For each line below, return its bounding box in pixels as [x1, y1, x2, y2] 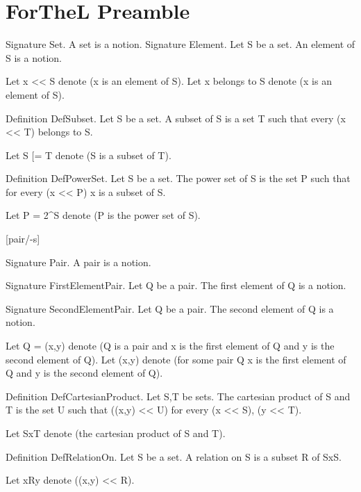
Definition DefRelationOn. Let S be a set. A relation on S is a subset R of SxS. [6, 449, 342, 464]
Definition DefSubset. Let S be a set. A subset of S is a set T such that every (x [6, 110, 346, 125]
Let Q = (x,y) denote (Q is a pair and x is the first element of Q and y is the [6, 338, 335, 353]
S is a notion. [6, 50, 62, 65]
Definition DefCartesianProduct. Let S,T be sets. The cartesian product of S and [6, 388, 351, 403]
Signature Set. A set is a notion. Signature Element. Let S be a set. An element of [6, 37, 355, 51]
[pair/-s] [6, 231, 40, 246]
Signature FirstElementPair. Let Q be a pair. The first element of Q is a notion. [6, 278, 346, 293]
